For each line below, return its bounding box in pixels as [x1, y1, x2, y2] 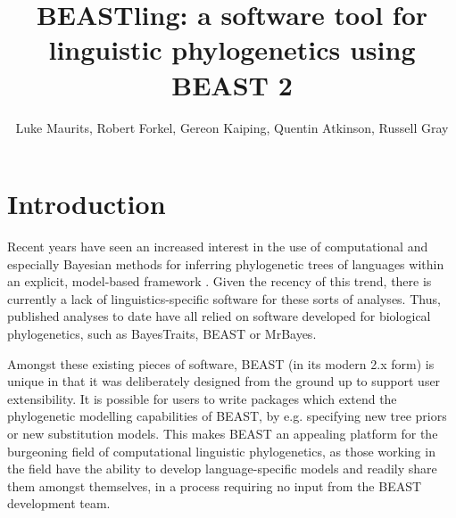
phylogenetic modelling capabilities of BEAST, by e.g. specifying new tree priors [7, 407, 447, 425]
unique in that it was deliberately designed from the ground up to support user [7, 372, 441, 391]
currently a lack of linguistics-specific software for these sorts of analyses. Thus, [7, 289, 441, 308]
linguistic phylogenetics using [48, 31, 416, 68]
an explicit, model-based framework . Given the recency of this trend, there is [7, 272, 432, 291]
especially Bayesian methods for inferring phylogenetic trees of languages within [7, 254, 444, 273]
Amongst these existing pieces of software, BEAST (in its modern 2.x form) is [7, 354, 435, 373]
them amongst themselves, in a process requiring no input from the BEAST [7, 476, 422, 495]
